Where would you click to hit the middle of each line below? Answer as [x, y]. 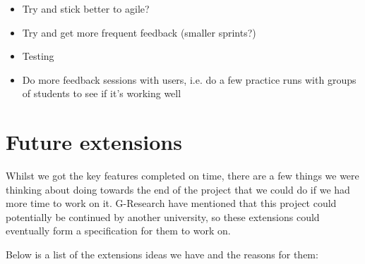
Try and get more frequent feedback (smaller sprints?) [139, 32]
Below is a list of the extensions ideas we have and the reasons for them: [162, 254]
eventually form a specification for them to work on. [118, 231]
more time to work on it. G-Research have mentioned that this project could [171, 203]
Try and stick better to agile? [86, 8]
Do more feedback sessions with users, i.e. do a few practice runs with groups [189, 79]
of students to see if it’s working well [102, 93]
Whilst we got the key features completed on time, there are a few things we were [182, 176]
